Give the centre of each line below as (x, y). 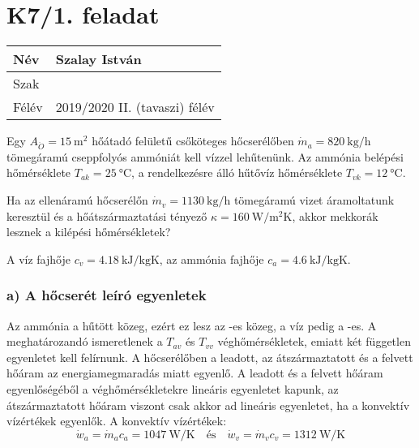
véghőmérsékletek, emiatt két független (314, 341)
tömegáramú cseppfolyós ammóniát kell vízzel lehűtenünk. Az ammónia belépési (205, 156)
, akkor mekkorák (335, 215)
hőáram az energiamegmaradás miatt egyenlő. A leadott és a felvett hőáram (195, 373)
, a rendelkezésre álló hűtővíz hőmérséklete (237, 172)
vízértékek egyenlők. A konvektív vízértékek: (117, 421)
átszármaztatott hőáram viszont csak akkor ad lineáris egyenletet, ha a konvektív (208, 405)
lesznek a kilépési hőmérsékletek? (89, 232)
